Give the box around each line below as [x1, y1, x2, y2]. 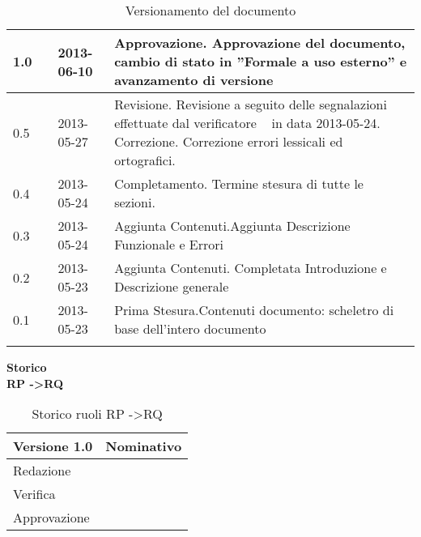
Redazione [13, 461, 71, 480]
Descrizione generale [114, 277, 229, 296]
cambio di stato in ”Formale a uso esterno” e [114, 52, 407, 70]
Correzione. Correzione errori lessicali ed [114, 132, 343, 151]
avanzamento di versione [114, 70, 274, 89]
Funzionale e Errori [114, 235, 223, 254]
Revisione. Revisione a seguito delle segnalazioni [114, 95, 387, 113]
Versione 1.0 [13, 437, 93, 456]
